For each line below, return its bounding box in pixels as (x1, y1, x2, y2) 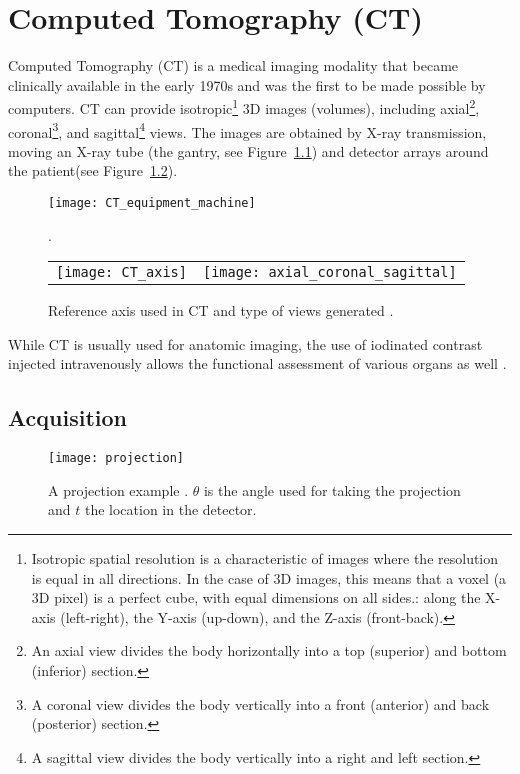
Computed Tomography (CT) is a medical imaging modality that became (8, 55, 459, 76)
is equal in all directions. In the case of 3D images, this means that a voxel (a (31, 567, 507, 588)
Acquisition (8, 402, 127, 433)
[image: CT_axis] (56, 264, 187, 281)
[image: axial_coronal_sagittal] (202, 264, 457, 281)
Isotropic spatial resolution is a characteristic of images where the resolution (31, 548, 499, 569)
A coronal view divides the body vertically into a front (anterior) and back (31, 693, 490, 714)
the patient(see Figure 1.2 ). (8, 160, 178, 181)
